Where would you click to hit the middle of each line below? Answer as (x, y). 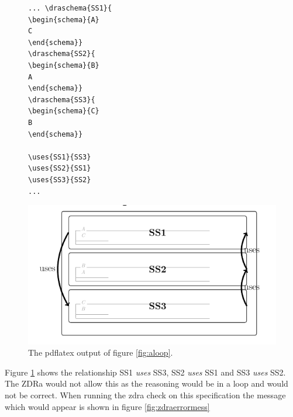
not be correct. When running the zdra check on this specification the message (145, 395)
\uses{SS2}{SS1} (60, 168)
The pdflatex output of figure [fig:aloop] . (101, 352)
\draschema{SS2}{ (62, 54)
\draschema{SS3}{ (62, 100)
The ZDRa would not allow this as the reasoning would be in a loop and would (146, 383)
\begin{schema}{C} (64, 111)
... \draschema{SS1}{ (70, 8)
